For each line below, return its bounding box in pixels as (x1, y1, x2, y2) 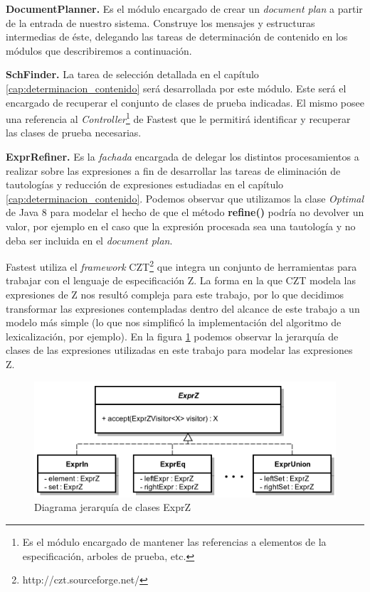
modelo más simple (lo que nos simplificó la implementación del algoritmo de (6, 315, 342, 330)
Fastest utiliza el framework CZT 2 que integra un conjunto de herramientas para (6, 257, 357, 274)
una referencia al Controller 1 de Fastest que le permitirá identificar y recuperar (6, 109, 351, 126)
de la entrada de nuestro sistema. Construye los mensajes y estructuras (6, 15, 315, 30)
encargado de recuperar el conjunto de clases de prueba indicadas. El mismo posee (6, 95, 364, 109)
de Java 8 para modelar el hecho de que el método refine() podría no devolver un (6, 205, 364, 220)
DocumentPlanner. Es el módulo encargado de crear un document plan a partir (6, 1, 363, 16)
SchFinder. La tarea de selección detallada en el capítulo (6, 67, 259, 82)
